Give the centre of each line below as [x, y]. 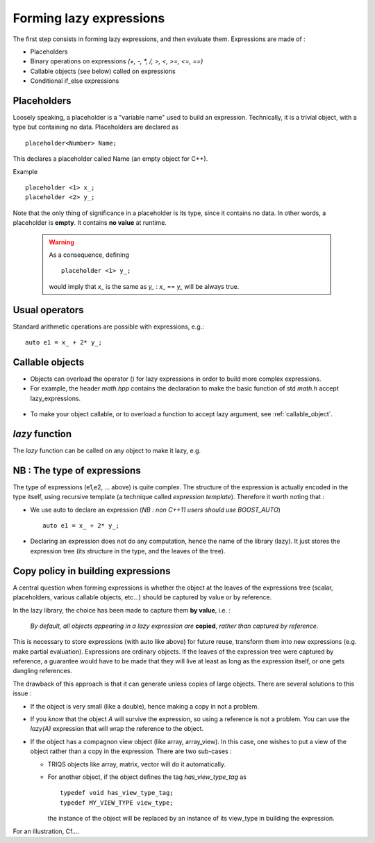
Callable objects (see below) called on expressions [103, 71]
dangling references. [43, 671]
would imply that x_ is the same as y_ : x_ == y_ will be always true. [144, 286]
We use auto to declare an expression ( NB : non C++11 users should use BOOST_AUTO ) [156, 510]
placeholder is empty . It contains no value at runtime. [90, 223]
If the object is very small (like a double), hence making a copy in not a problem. [145, 706]
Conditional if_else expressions [75, 81]
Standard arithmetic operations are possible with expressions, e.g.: [108, 326]
